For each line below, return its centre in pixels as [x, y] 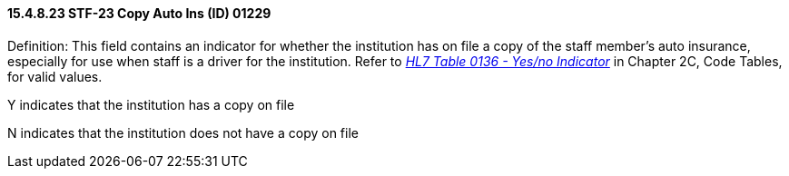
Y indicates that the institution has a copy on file [151, 104]
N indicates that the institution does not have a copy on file [183, 132]
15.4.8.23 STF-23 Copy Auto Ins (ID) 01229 [139, 13]
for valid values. [55, 76]
